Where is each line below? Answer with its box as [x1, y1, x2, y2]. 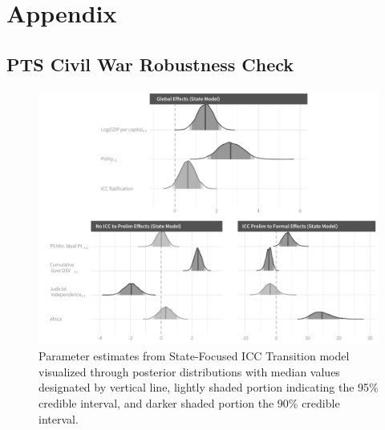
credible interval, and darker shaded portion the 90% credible [38, 394, 340, 411]
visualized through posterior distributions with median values [38, 363, 340, 380]
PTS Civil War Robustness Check [6, 51, 294, 76]
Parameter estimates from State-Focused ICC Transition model [38, 348, 350, 364]
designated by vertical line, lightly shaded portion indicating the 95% [38, 379, 379, 396]
